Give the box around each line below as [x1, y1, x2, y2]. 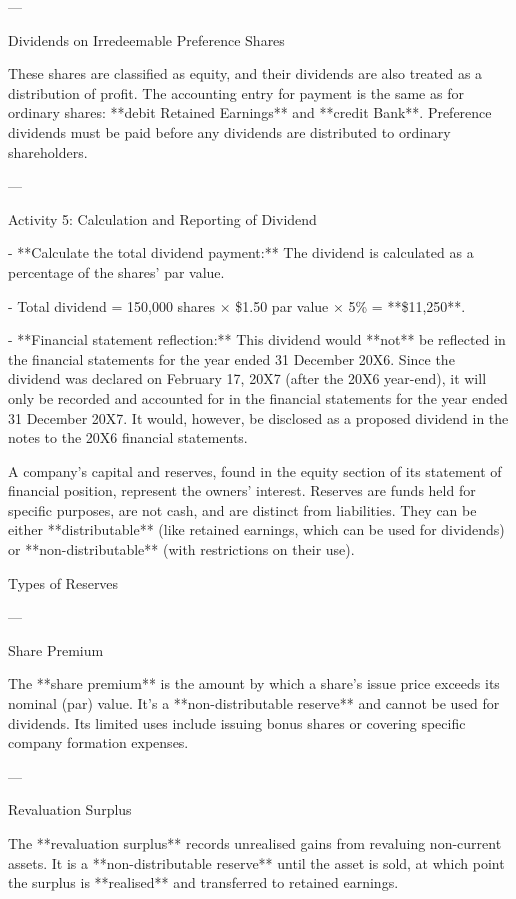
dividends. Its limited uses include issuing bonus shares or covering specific [8, 712, 466, 733]
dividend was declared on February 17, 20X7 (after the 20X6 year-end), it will [8, 368, 487, 389]
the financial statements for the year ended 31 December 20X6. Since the [8, 348, 455, 369]
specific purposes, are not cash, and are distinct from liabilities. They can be [8, 499, 477, 520]
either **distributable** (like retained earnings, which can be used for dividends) [8, 519, 505, 540]
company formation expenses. [8, 732, 189, 753]
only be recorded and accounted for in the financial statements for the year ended [8, 387, 508, 408]
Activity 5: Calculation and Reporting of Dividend [8, 208, 317, 229]
